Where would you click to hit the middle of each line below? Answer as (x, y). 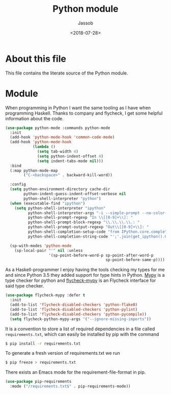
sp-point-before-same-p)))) (135, 260)
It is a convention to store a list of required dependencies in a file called (80, 329)
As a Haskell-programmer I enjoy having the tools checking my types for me (85, 270)
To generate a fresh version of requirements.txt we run (63, 353)
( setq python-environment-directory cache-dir (60, 189)
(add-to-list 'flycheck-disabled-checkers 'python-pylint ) (74, 309)
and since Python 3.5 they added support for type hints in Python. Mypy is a (85, 275)
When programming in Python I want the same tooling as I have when (78, 108)
